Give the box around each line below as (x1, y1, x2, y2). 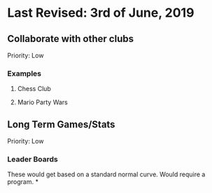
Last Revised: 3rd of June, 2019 (7, 5, 195, 21)
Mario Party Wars (17, 98, 68, 106)
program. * (7, 178, 38, 186)
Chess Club (17, 85, 51, 93)
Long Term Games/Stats (7, 118, 115, 130)
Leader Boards (7, 155, 58, 164)
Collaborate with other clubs (7, 33, 134, 45)
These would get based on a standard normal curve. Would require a (7, 170, 206, 179)
